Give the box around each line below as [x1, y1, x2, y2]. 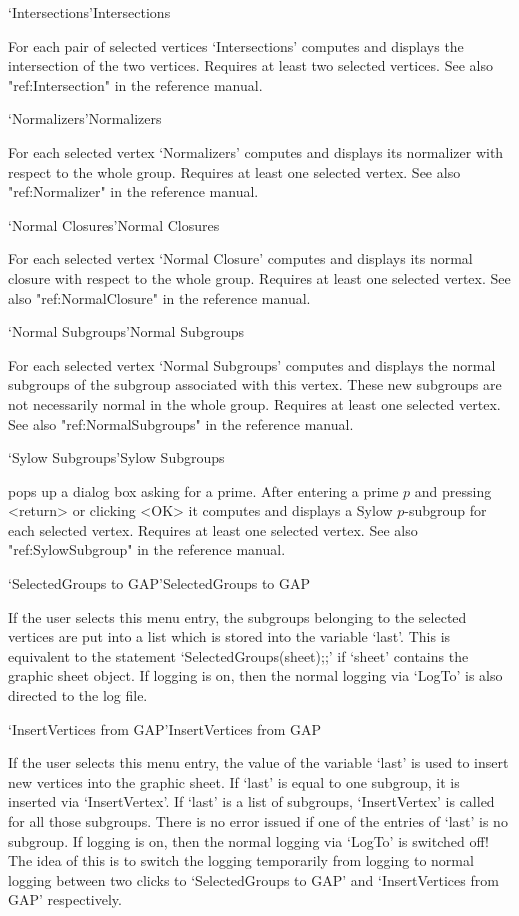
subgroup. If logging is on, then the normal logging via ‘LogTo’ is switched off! [8, 830, 489, 851]
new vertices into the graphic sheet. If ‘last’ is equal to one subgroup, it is [8, 771, 460, 792]
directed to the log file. [8, 685, 148, 706]
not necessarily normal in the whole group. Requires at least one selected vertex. [8, 393, 501, 414]
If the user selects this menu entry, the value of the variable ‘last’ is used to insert [8, 752, 509, 773]
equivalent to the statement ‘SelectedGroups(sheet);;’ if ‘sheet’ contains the [8, 645, 469, 666]
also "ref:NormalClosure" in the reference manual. [8, 287, 311, 308]
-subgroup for [404, 500, 487, 521]
